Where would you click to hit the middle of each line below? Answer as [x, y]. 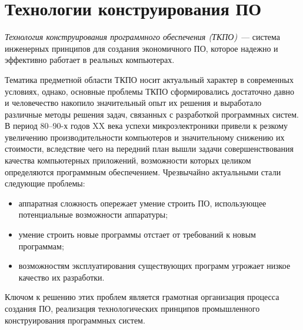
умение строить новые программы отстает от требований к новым [137, 234]
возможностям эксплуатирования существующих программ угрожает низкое [154, 266]
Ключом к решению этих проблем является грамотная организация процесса [142, 297]
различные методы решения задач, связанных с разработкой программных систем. [152, 114]
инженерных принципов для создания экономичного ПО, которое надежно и [141, 48]
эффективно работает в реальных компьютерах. [90, 60]
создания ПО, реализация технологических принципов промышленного [132, 308]
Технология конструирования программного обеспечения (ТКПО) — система [143, 37]
